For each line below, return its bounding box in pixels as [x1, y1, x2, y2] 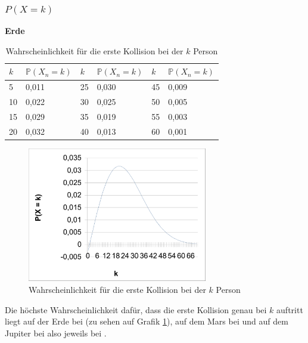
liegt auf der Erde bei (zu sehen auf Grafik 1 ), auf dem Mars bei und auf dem [5, 315, 288, 327]
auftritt [276, 303, 303, 316]
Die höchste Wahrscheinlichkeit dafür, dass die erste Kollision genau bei [5, 303, 267, 316]
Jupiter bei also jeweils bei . [5, 326, 107, 339]
